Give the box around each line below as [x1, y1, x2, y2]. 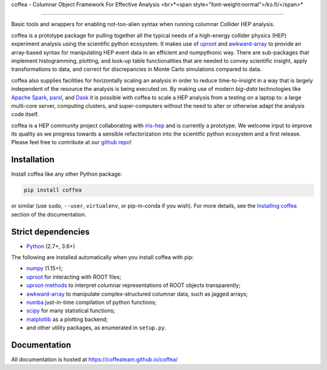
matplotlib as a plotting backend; [26, 315, 108, 323]
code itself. [11, 111, 39, 118]
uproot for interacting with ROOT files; [26, 273, 122, 280]
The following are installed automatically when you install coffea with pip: [11, 254, 194, 261]
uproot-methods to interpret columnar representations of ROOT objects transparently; [26, 282, 241, 289]
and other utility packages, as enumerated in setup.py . [26, 324, 167, 331]
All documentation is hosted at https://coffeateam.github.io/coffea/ [11, 356, 178, 363]
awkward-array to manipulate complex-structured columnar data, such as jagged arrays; [26, 290, 248, 297]
